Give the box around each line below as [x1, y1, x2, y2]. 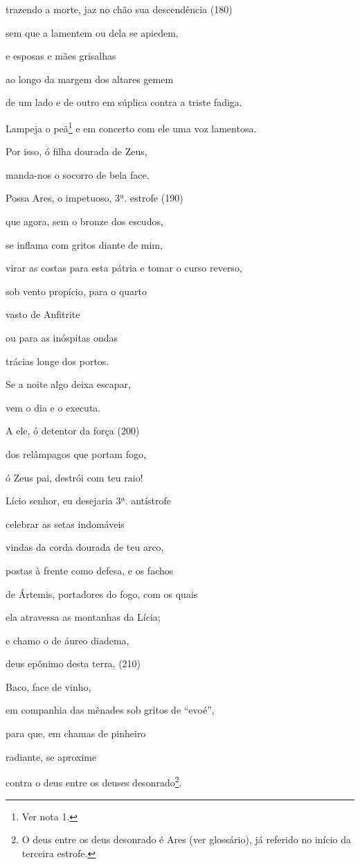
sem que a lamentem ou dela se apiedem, [6, 25, 179, 39]
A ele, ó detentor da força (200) [6, 423, 140, 438]
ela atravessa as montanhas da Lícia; [6, 610, 161, 624]
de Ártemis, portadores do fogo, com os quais [6, 586, 198, 601]
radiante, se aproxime [6, 749, 97, 764]
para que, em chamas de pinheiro [6, 726, 146, 741]
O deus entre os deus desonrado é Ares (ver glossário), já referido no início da [21, 832, 352, 847]
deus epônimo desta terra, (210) [6, 656, 141, 671]
